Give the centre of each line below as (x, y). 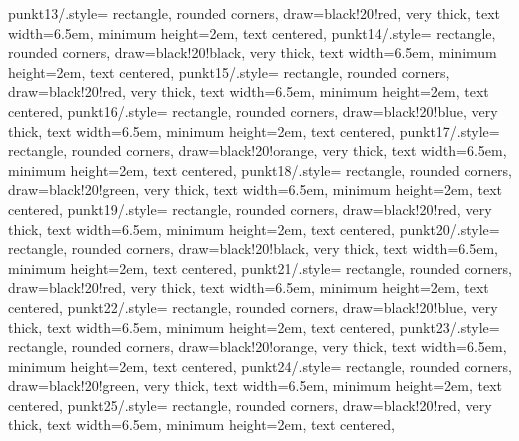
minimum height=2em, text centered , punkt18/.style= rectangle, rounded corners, (260, 169)
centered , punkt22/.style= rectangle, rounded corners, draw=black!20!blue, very (253, 306)
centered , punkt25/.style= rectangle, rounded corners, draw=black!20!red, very (250, 404)
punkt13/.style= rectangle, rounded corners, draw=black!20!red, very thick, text (254, 13)
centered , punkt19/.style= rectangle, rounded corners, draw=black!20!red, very (250, 208)
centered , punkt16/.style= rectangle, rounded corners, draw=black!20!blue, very (253, 110)
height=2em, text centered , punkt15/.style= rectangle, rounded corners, (229, 71)
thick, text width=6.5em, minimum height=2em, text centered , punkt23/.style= (254, 326)
